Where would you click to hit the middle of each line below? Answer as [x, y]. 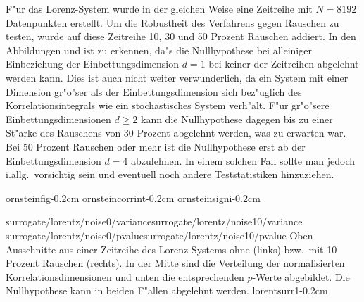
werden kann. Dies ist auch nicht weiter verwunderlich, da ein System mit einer [177, 77]
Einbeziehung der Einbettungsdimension [93, 64]
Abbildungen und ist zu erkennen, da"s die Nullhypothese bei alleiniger [159, 50]
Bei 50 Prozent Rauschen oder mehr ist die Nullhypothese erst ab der [156, 146]
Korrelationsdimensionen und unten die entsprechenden [125, 276]
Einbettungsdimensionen [58, 119]
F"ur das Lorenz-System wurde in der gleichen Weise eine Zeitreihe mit [159, 8]
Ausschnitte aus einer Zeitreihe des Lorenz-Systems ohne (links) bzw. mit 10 [171, 249]
